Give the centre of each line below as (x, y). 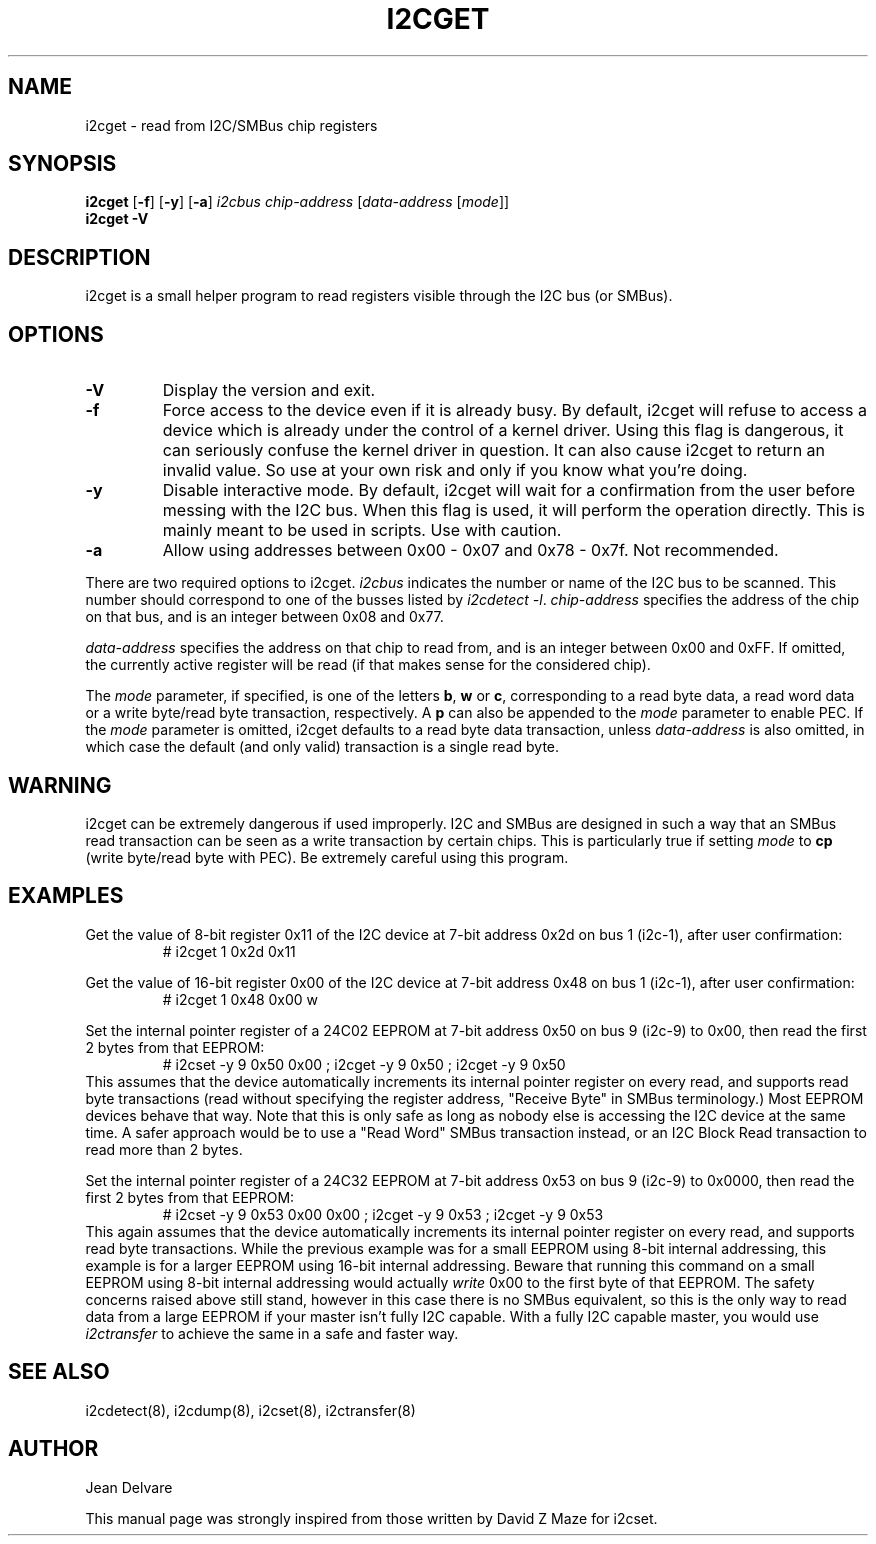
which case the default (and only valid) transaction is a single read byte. (322, 747)
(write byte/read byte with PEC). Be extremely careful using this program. (327, 857)
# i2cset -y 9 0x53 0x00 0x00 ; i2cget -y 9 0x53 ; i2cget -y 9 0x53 (383, 1214)
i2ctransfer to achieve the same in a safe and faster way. (272, 1333)
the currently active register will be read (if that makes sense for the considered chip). (368, 665)
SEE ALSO (59, 1372)
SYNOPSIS (62, 164)
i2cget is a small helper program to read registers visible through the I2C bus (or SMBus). (379, 296)
